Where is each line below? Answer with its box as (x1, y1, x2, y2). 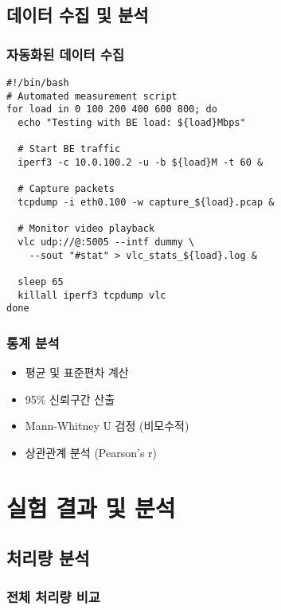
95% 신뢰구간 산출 (25, 390, 115, 407)
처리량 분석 (6, 545, 90, 570)
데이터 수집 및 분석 (6, 2, 149, 27)
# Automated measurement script (6, 90, 178, 102)
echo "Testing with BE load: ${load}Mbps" (18, 116, 246, 128)
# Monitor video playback (18, 223, 155, 235)
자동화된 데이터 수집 (6, 44, 124, 64)
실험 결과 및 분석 (6, 491, 176, 523)
